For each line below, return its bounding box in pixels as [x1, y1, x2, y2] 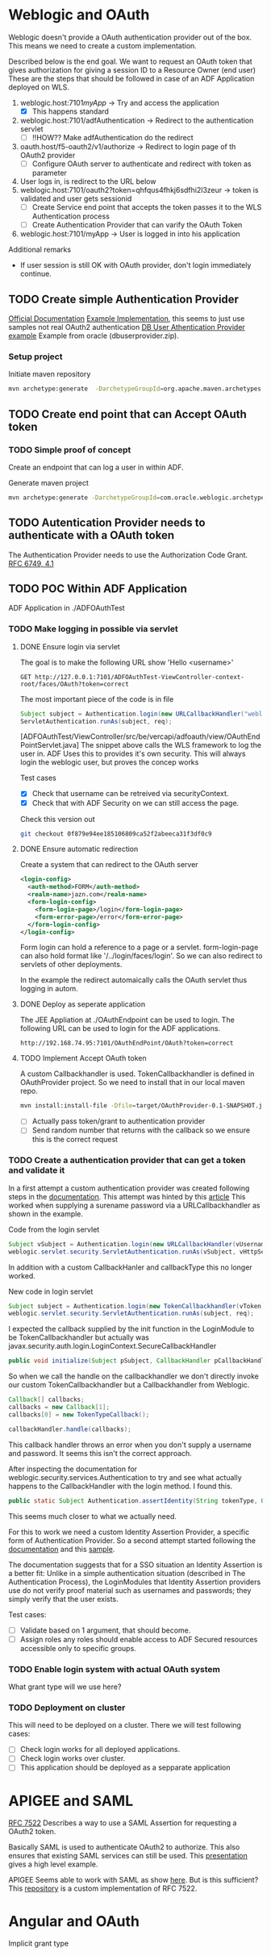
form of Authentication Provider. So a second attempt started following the [8, 1535, 256, 1545]
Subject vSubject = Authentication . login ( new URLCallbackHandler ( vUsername [8, 1240, 269, 1248]
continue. [19, 269, 52, 279]
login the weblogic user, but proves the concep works [19, 757, 199, 767]
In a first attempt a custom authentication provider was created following [8, 1183, 250, 1193]
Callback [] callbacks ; [8, 1395, 85, 1404]
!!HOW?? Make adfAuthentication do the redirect [31, 133, 194, 142]
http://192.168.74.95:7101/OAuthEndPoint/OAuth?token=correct [19, 1039, 234, 1048]
